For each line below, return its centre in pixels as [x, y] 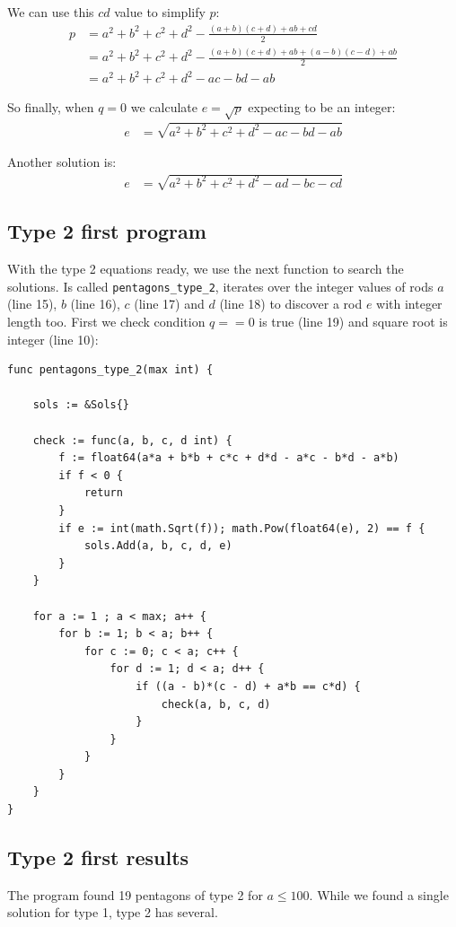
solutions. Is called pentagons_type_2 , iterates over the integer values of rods [220, 286]
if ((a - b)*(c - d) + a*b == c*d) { [248, 686]
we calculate [164, 107]
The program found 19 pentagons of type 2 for [135, 894]
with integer [409, 304]
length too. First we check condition [106, 322]
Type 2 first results [98, 857]
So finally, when [51, 107]
